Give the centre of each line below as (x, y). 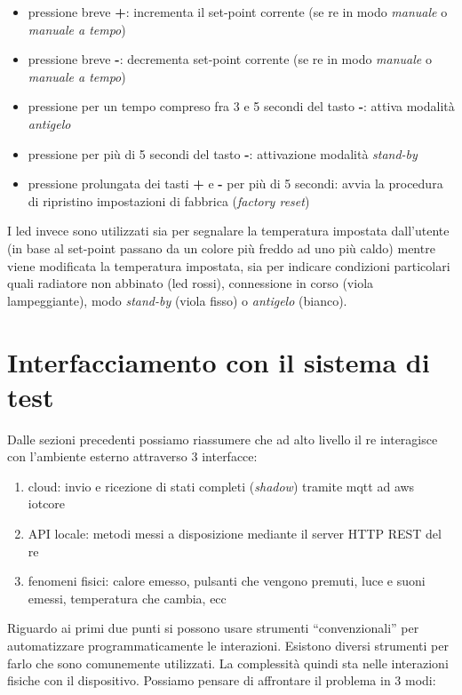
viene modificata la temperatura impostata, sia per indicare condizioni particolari (229, 265)
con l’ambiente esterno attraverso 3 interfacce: (132, 456)
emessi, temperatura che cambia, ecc (127, 598)
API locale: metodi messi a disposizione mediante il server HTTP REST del (235, 533)
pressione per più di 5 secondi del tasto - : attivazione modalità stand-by (223, 153)
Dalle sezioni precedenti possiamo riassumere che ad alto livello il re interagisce (223, 439)
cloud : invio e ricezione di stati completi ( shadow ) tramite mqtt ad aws (221, 486)
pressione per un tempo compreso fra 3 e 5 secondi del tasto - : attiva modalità (241, 106)
